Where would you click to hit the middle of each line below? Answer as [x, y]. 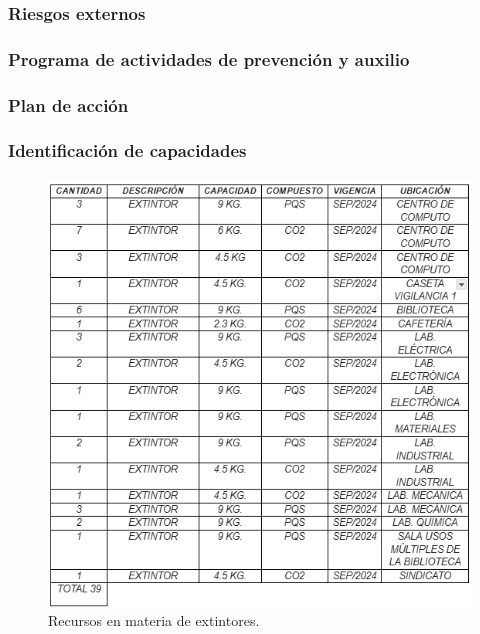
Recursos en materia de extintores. [154, 620]
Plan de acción [68, 104]
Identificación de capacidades [127, 150]
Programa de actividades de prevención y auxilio [209, 58]
